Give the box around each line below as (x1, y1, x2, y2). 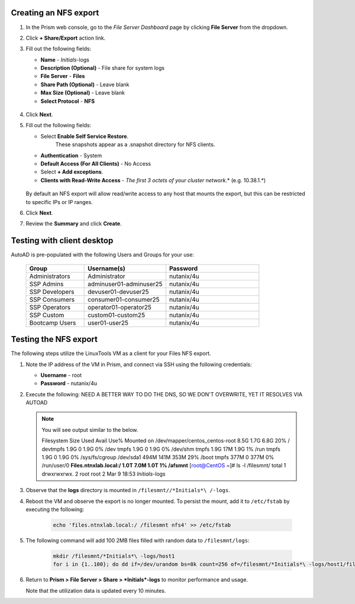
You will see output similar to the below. (41, 426, 138, 433)
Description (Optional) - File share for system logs (40, 64, 165, 72)
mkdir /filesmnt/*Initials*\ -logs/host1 (53, 553, 175, 559)
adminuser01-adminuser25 (88, 280, 163, 288)
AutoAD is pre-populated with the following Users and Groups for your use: (11, 251, 195, 259)
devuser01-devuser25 (88, 288, 149, 296)
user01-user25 (88, 318, 128, 327)
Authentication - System (40, 151, 102, 159)
